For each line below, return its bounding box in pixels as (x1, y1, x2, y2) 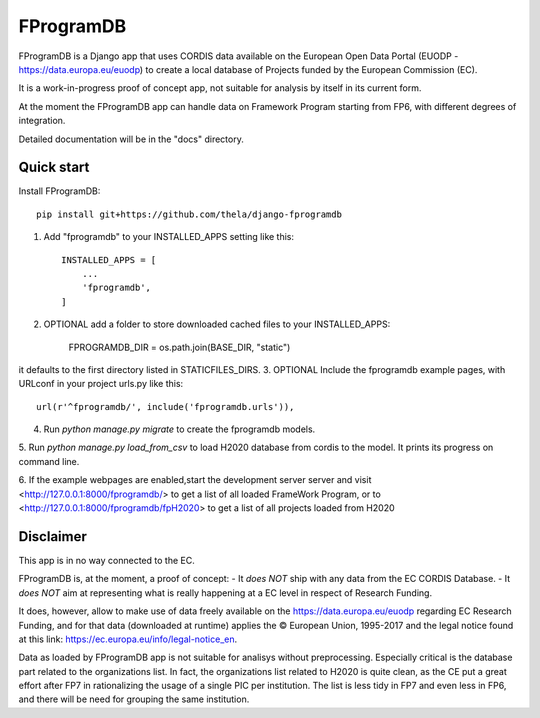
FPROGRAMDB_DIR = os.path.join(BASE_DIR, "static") (68, 341, 291, 353)
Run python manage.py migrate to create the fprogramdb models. (43, 423, 316, 435)
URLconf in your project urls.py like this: (18, 378, 184, 390)
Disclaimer (18, 528, 87, 545)
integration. (18, 115, 66, 127)
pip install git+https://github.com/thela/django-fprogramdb (36, 208, 342, 220)
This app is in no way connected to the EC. (18, 554, 195, 566)
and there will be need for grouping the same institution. (18, 693, 250, 705)
